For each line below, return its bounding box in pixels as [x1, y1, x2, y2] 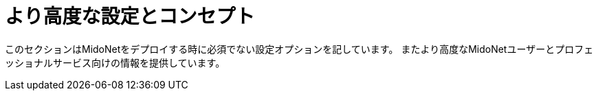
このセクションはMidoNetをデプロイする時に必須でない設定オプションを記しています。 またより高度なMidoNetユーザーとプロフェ [5, 43, 594, 55]
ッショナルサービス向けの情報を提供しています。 [5, 56, 225, 69]
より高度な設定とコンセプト [5, 5, 255, 28]
